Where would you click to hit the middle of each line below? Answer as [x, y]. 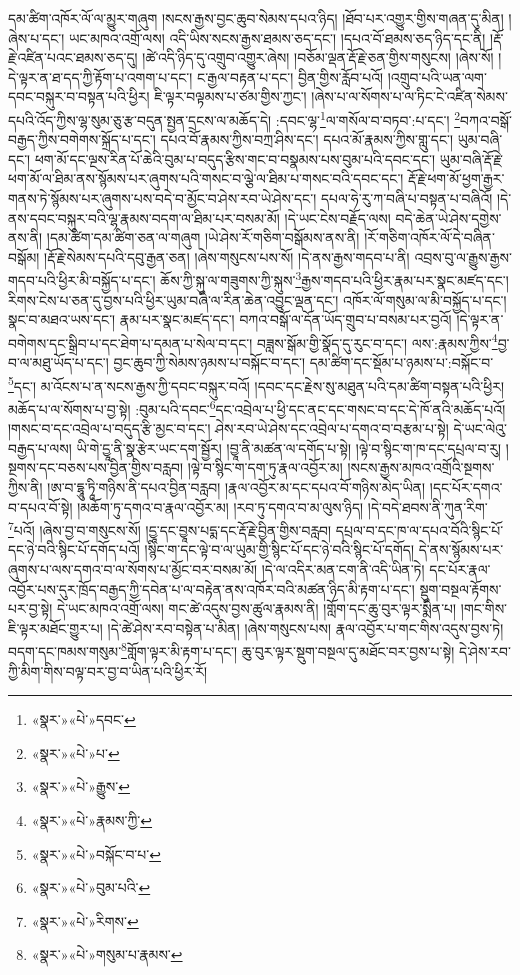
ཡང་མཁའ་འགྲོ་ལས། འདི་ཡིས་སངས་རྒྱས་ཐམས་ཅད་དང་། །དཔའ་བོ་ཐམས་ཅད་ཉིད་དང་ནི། [277, 37]
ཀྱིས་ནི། [25, 486]
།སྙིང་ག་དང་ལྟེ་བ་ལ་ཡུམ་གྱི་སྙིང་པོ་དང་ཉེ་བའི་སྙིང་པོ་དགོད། [279, 549]
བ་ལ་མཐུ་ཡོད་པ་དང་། [58, 362]
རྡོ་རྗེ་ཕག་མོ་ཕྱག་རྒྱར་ [456, 178]
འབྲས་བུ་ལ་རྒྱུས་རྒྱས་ [463, 256]
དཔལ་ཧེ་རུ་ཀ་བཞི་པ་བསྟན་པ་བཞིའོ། [406, 198]
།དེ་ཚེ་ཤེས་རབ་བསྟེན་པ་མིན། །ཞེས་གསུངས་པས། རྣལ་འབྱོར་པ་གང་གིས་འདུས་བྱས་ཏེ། [305, 627]
